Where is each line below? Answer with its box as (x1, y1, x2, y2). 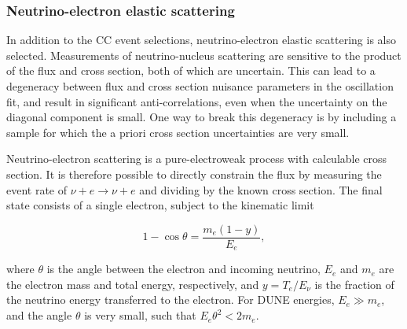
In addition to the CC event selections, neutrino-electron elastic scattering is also (6, 31, 396, 48)
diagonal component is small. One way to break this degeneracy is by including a (6, 109, 397, 125)
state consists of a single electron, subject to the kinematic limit (6, 197, 314, 213)
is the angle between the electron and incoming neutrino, (46, 261, 321, 277)
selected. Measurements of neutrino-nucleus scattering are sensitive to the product (6, 46, 401, 63)
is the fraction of (314, 275, 394, 292)
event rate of (6, 181, 68, 198)
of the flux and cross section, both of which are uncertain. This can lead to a (6, 62, 376, 79)
